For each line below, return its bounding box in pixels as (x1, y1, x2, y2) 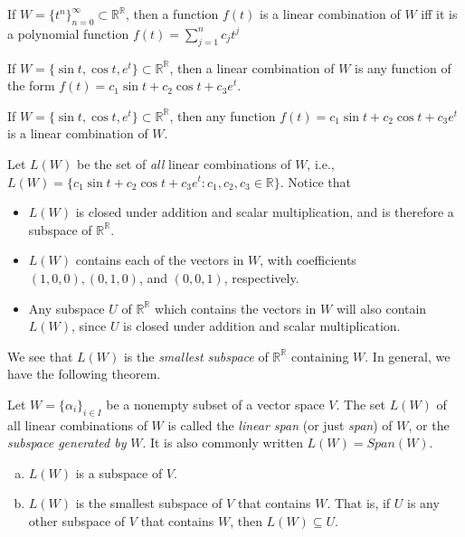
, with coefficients (260, 250, 356, 269)
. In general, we (365, 346, 451, 365)
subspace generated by (7, 433, 127, 452)
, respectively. (223, 268, 299, 287)
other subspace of (28, 512, 126, 531)
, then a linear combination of (169, 58, 335, 77)
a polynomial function (7, 24, 129, 42)
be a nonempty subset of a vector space (106, 394, 325, 413)
